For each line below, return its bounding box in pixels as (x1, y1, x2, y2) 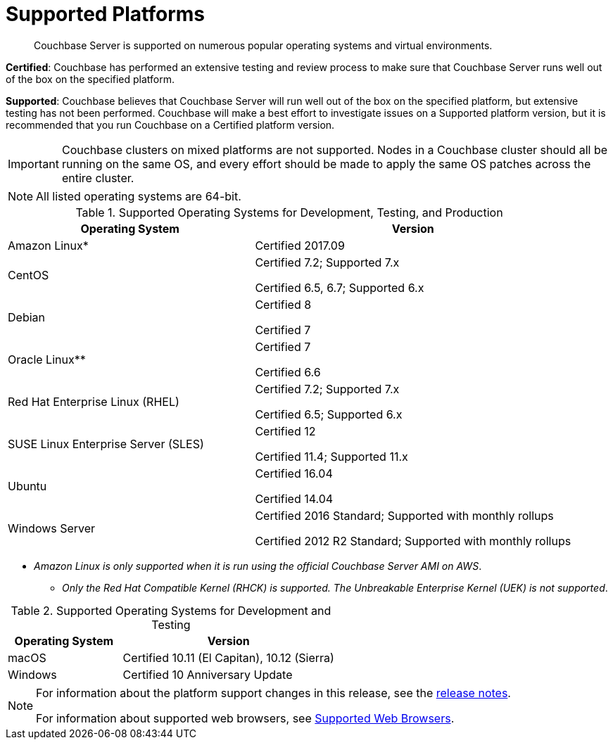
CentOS (8, 267, 49, 282)
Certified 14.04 (255, 491, 334, 506)
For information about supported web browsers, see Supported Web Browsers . (36, 711, 455, 725)
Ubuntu (8, 478, 47, 493)
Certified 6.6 (255, 364, 321, 379)
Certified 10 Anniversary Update (122, 667, 293, 682)
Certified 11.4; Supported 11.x (255, 449, 408, 464)
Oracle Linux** (8, 352, 86, 367)
